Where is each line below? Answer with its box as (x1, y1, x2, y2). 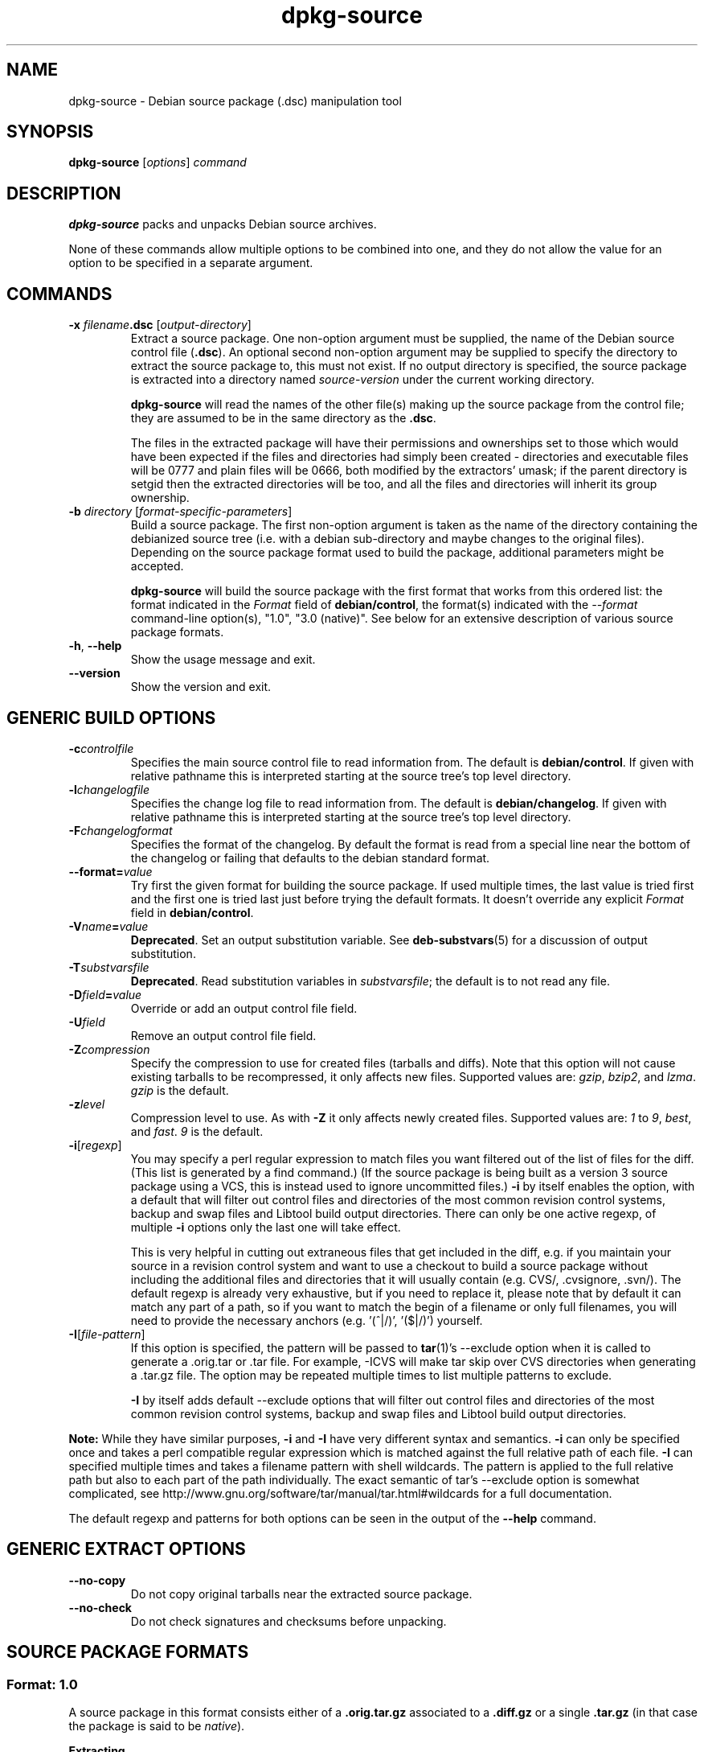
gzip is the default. (130, 1083, 229, 1097)
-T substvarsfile (68, 960, 149, 974)
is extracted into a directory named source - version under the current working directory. (130, 372, 595, 387)
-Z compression (68, 1042, 150, 1056)
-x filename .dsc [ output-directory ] (68, 318, 252, 332)
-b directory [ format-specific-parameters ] (68, 504, 293, 519)
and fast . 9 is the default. (130, 1124, 264, 1138)
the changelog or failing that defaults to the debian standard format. (130, 850, 490, 865)
